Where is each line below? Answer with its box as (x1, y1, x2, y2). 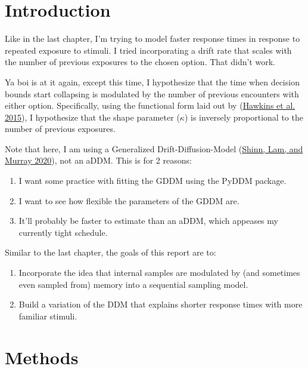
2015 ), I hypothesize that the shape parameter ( (5, 110, 180, 123)
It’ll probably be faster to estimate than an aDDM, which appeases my (18, 214, 278, 227)
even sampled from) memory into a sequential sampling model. (18, 278, 248, 290)
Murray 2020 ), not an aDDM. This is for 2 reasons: (5, 154, 192, 167)
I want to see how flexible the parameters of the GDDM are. (18, 194, 239, 207)
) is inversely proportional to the (184, 110, 303, 123)
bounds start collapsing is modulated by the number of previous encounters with (5, 87, 299, 100)
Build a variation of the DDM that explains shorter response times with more (18, 298, 303, 310)
